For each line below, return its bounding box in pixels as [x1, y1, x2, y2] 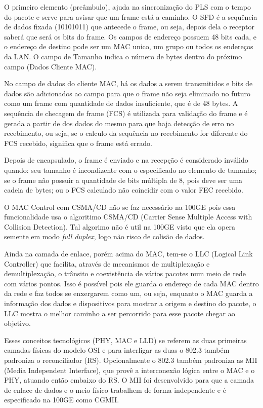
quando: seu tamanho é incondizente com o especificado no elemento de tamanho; [4, 164, 257, 175]
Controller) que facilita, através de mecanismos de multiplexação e [4, 258, 210, 269]
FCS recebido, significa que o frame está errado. [4, 137, 152, 148]
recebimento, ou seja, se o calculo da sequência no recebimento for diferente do [4, 128, 248, 138]
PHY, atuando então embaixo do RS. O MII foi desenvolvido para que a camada [4, 375, 254, 385]
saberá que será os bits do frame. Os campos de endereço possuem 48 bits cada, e [4, 31, 256, 42]
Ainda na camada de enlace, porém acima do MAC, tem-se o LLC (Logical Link [4, 248, 253, 259]
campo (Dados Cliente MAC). [4, 61, 97, 71]
